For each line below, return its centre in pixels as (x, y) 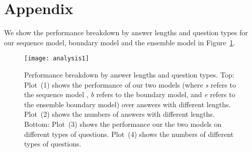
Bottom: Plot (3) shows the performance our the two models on (123, 124)
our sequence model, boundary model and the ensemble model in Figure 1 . (120, 42)
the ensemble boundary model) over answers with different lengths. (128, 104)
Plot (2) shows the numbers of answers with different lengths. (119, 114)
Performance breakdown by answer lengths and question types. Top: (129, 74)
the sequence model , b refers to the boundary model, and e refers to (130, 94)
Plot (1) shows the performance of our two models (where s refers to (130, 84)
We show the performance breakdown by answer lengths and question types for (126, 32)
